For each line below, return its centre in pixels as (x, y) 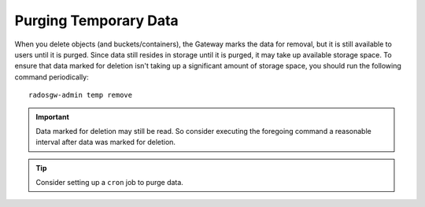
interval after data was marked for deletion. (106, 142)
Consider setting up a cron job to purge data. (110, 183)
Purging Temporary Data (96, 20)
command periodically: (52, 77)
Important (53, 116)
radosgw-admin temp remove (81, 95)
